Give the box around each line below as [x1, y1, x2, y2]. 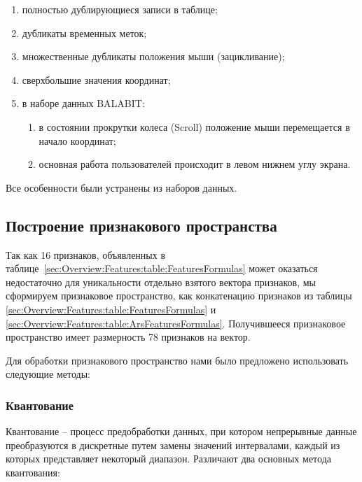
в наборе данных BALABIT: [22, 96, 145, 111]
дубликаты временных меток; [22, 25, 147, 40]
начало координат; [39, 133, 116, 148]
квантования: [6, 465, 60, 479]
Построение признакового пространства [6, 214, 277, 236]
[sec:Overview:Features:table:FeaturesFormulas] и [6, 302, 216, 316]
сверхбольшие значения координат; [22, 72, 171, 87]
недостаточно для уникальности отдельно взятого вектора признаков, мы [6, 274, 316, 289]
